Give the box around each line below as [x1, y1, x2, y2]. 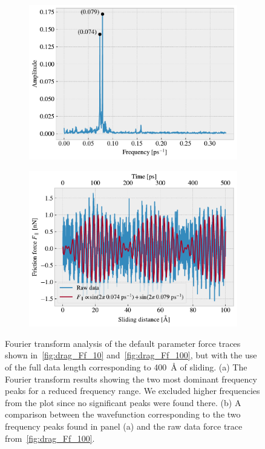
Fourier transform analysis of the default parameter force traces [5, 337, 241, 349]
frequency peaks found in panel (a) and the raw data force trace [5, 420, 243, 433]
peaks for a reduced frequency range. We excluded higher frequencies [5, 384, 260, 397]
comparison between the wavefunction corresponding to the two [5, 408, 241, 421]
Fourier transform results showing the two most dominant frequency [5, 372, 257, 385]
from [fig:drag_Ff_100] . [5, 431, 95, 444]
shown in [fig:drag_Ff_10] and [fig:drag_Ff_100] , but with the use [5, 349, 257, 361]
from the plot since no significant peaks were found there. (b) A [5, 396, 241, 409]
